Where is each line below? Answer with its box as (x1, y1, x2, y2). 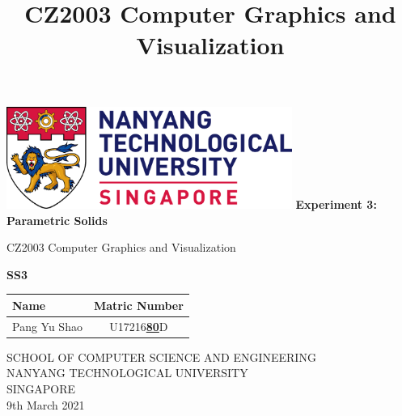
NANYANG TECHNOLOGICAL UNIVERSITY (6, 364, 248, 381)
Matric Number (93, 296, 184, 313)
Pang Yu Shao (12, 317, 83, 334)
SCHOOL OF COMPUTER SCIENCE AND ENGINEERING (6, 348, 316, 365)
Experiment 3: (295, 196, 377, 212)
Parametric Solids (6, 211, 108, 228)
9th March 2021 (6, 396, 85, 413)
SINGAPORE (6, 380, 76, 397)
